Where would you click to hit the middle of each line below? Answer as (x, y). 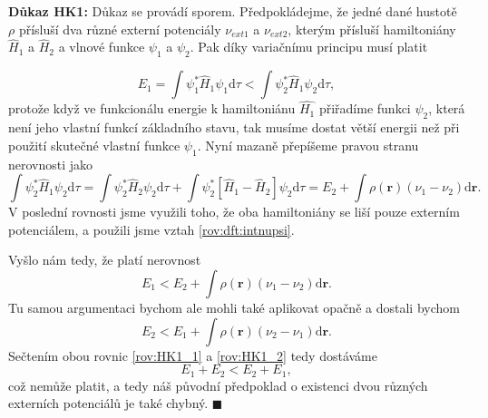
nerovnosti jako (51, 164)
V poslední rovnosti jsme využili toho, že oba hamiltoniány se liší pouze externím (234, 212)
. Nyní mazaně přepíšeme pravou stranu (308, 145)
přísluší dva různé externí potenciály (120, 29)
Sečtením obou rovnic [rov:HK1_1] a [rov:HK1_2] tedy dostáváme (193, 355)
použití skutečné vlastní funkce (94, 145)
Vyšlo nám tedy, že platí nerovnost (105, 260)
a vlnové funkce (102, 47)
